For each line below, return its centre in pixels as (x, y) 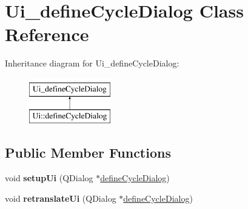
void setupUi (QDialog (49, 178)
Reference (47, 34)
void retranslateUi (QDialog (61, 198)
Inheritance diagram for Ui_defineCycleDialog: (92, 63)
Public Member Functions (88, 153)
